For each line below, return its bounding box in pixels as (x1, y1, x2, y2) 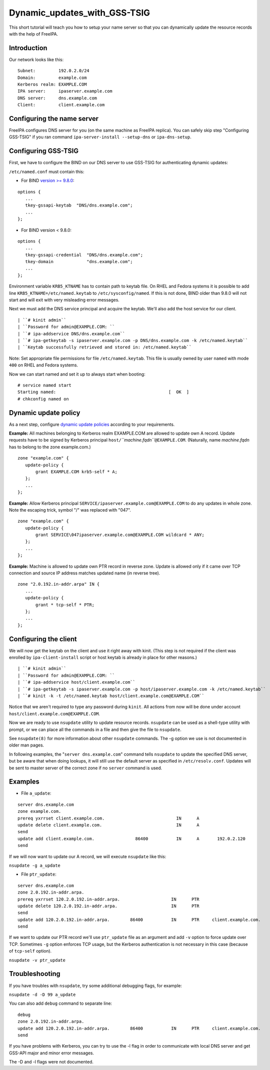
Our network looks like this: (9, 57, 64, 62)
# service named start (17, 382, 72, 388)
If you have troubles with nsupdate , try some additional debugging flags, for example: (9, 982, 182, 989)
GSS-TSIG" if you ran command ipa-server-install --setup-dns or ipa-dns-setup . (9, 134, 192, 140)
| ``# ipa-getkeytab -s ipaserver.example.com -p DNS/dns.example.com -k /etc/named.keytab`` (17, 338, 248, 343)
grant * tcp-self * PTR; (35, 602, 95, 608)
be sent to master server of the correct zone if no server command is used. (9, 765, 162, 771)
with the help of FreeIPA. (9, 31, 58, 37)
